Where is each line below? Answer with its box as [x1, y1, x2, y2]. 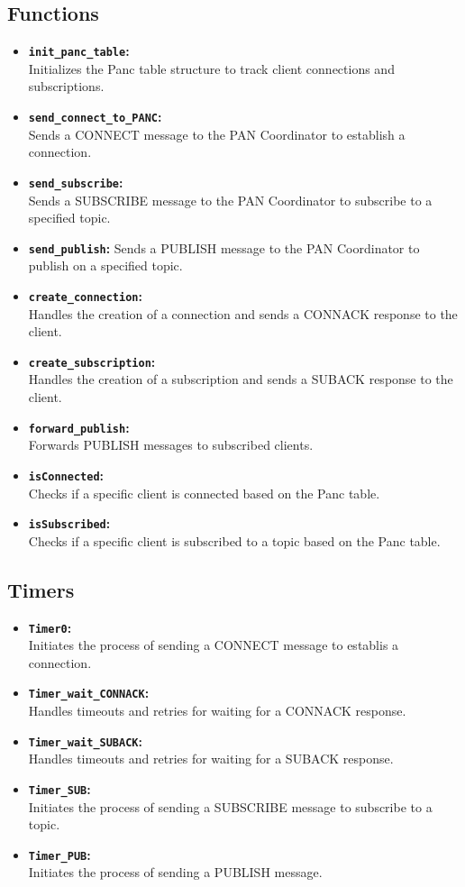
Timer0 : [28, 617, 72, 636]
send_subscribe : [28, 172, 123, 191]
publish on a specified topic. [28, 256, 183, 275]
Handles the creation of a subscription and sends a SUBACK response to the [28, 370, 453, 389]
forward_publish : [28, 417, 130, 436]
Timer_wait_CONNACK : [28, 683, 150, 702]
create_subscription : [28, 352, 156, 370]
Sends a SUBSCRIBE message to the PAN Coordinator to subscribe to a [28, 190, 433, 209]
